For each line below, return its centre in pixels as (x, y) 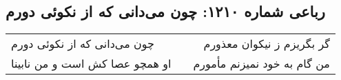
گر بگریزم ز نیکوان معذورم (267, 44)
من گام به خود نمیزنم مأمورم (261, 64)
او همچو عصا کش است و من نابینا (91, 64)
